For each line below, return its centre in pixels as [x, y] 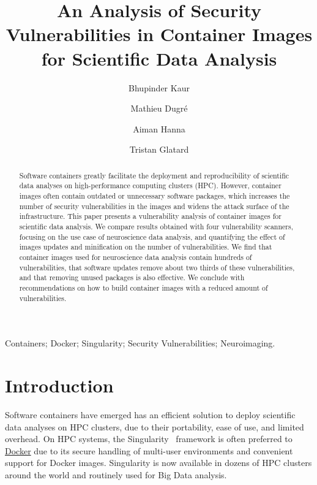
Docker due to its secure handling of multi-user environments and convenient [149, 450]
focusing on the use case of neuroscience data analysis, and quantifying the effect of [152, 236]
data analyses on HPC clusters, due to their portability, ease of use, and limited [155, 426]
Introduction [59, 385]
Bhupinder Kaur [159, 87]
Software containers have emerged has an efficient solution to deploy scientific [150, 414]
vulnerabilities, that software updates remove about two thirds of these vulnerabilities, [157, 267]
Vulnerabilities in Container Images [159, 34]
